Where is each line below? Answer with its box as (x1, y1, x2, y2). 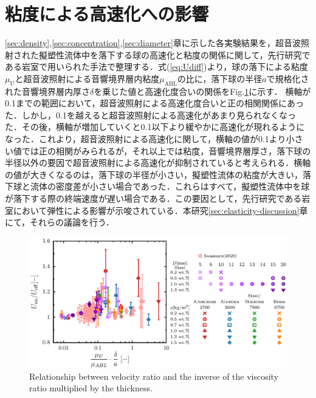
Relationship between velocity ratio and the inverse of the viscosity (29, 369, 279, 382)
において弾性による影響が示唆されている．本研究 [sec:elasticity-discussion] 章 (13, 204, 308, 216)
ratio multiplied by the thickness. (29, 382, 153, 394)
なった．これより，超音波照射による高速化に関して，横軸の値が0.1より (5, 132, 286, 145)
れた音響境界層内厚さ (5, 84, 90, 97)
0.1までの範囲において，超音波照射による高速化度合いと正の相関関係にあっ (5, 97, 304, 109)
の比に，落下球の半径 (177, 72, 263, 84)
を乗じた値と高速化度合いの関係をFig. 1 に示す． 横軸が (94, 84, 311, 97)
